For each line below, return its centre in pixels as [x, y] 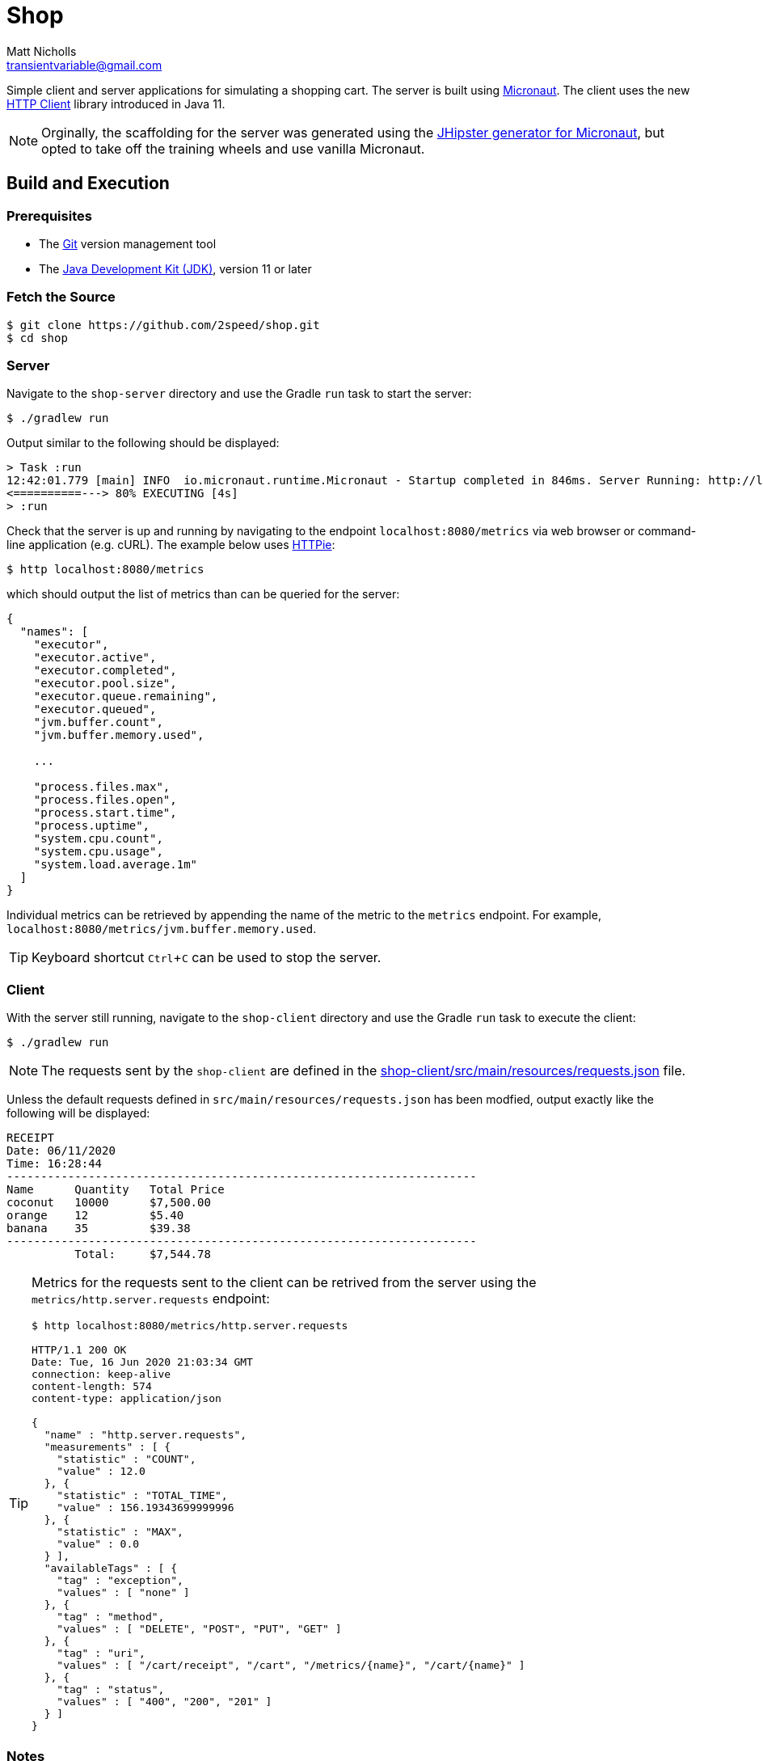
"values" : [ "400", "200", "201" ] [164, 1702]
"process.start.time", [105, 813]
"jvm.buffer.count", [98, 722]
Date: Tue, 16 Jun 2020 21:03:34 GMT [142, 1362]
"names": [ [54, 632]
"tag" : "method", [111, 1617]
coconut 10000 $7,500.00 [109, 1203]
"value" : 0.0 [98, 1544]
